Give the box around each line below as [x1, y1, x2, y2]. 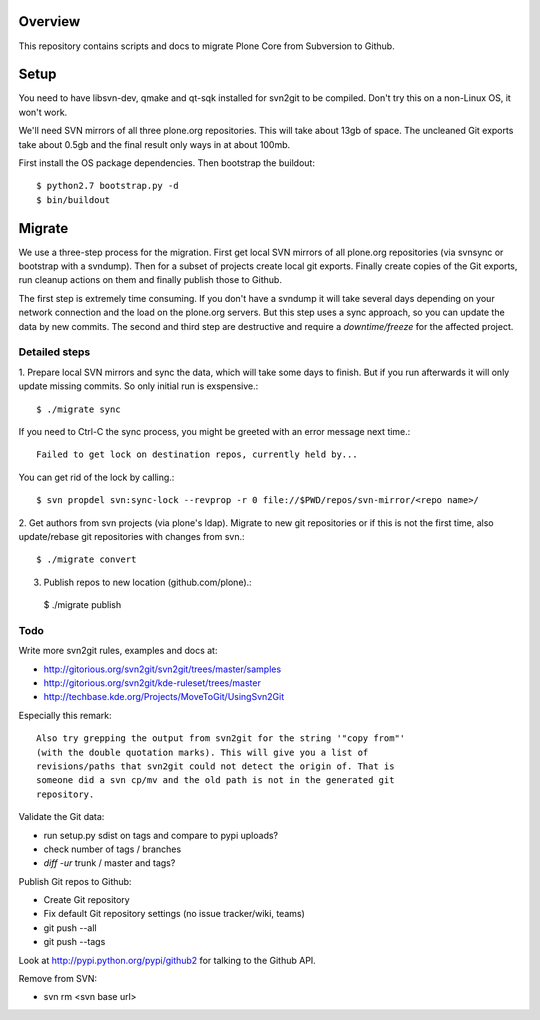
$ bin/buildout [36, 194, 111, 205]
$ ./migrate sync [36, 403, 121, 415]
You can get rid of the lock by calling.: [18, 471, 175, 483]
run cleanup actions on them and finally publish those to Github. [18, 274, 282, 286]
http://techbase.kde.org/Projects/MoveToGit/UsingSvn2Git [43, 691, 285, 703]
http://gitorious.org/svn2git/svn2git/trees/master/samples [43, 663, 282, 675]
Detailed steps [18, 345, 91, 359]
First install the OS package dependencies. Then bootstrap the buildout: [18, 156, 315, 169]
